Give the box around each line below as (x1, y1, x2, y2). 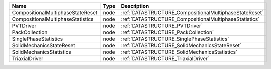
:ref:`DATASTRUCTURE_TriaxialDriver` (121, 55, 209, 62)
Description (121, 3, 149, 9)
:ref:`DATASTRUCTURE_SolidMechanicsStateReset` (121, 42, 242, 49)
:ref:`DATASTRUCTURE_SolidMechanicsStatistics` (121, 49, 238, 55)
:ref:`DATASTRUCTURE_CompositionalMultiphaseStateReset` (121, 9, 264, 16)
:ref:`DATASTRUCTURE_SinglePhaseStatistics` (121, 35, 229, 42)
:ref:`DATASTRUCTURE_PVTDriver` (121, 22, 203, 29)
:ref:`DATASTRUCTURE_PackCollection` (121, 29, 214, 36)
